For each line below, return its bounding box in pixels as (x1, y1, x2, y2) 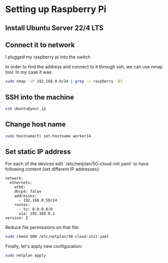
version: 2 (5, 216, 28, 221)
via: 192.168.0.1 (18, 211, 55, 216)
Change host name (5, 120, 66, 129)
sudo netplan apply (5, 253, 46, 258)
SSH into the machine (5, 93, 74, 101)
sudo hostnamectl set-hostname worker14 (5, 134, 92, 139)
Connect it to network (5, 40, 75, 49)
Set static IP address (5, 148, 71, 156)
